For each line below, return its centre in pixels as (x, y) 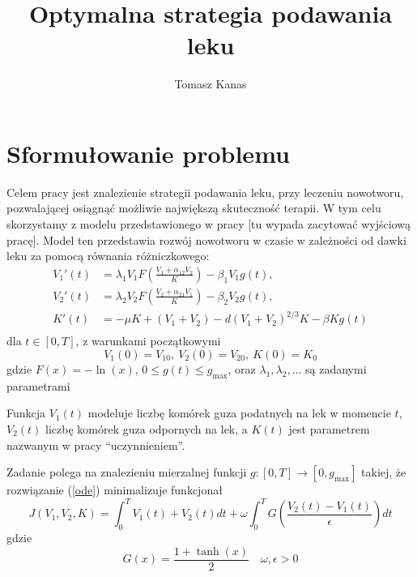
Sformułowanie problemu (148, 153)
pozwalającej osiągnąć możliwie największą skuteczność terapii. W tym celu (194, 208)
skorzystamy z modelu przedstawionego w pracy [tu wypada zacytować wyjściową (208, 224)
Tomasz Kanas (211, 84)
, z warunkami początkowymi (148, 341)
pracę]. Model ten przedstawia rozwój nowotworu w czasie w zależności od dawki (206, 239)
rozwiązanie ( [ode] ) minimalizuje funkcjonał (115, 490)
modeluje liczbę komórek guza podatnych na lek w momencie (239, 413)
